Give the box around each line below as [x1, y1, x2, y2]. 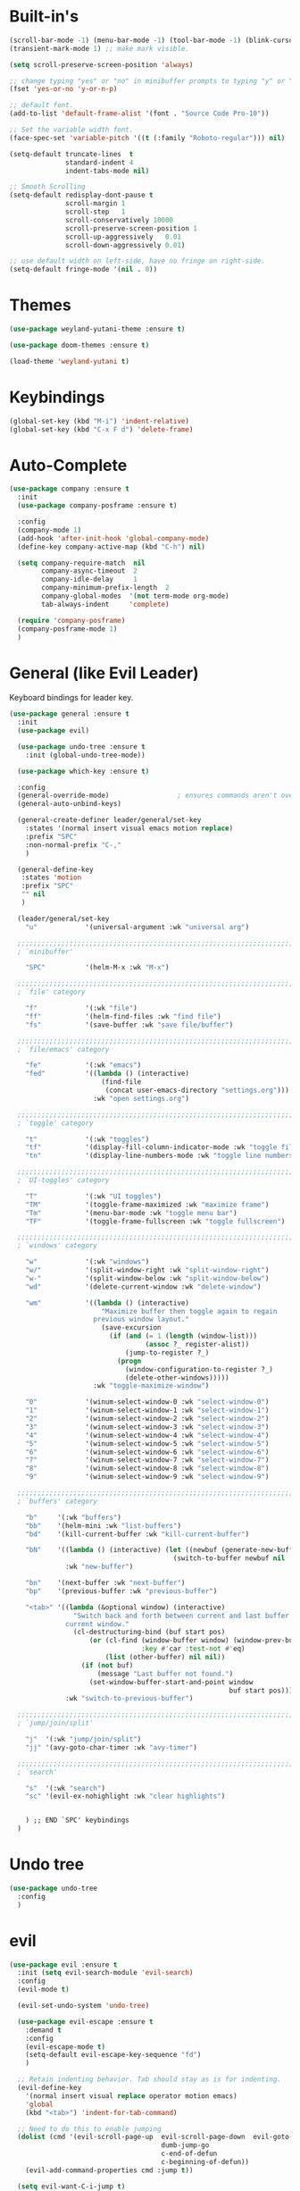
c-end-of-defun [161, 2149, 218, 2159]
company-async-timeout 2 [41, 567, 138, 575]
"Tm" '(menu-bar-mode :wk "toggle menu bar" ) [25, 1208, 238, 1217]
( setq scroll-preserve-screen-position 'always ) [9, 60, 194, 69]
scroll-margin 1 [65, 199, 126, 208]
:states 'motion [21, 873, 82, 882]
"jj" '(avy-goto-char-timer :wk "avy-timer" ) [25, 1742, 198, 1752]
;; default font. [9, 101, 74, 110]
